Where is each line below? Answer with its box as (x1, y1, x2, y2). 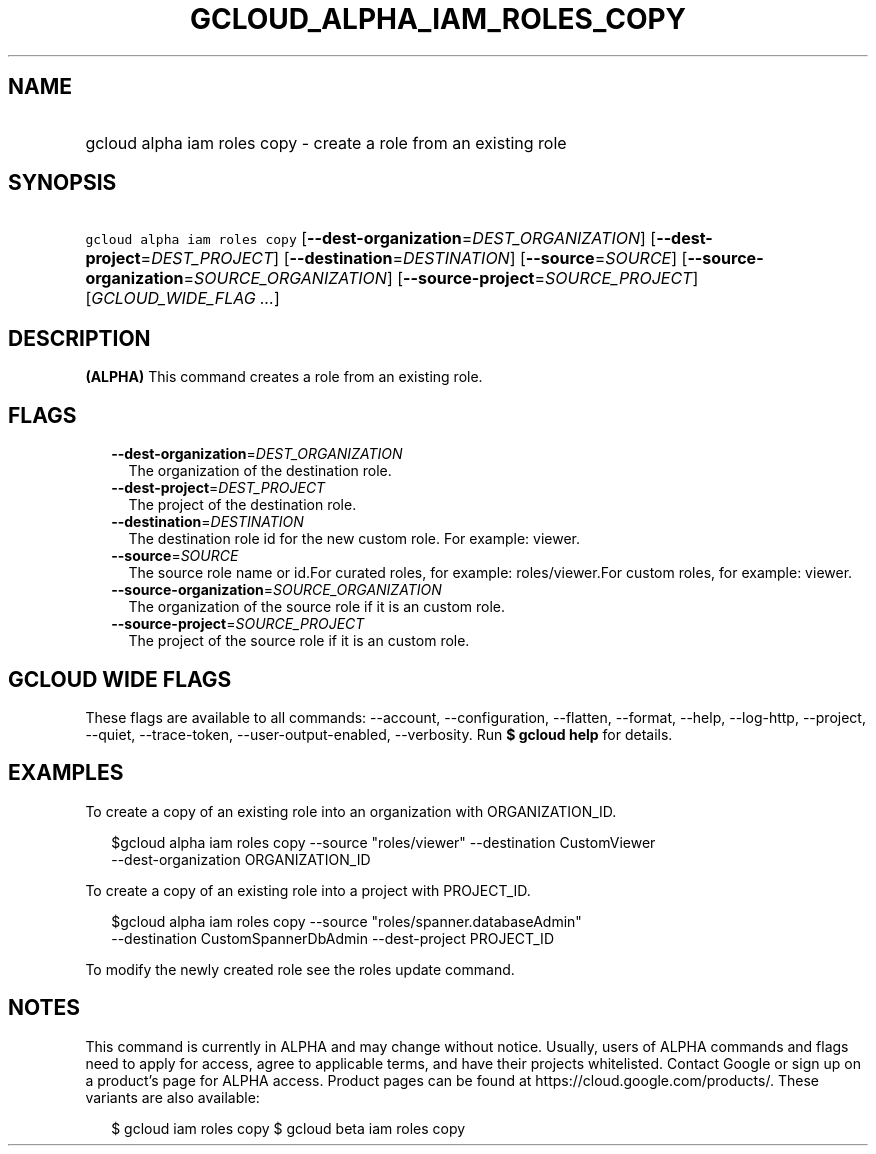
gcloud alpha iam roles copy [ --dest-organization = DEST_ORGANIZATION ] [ (85, 228, 657, 249)
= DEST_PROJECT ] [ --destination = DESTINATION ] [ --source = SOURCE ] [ (140, 248, 688, 269)
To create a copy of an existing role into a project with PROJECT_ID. (85, 881, 531, 899)
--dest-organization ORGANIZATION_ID (111, 850, 371, 868)
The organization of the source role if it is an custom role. (128, 598, 506, 616)
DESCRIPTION (8, 325, 151, 351)
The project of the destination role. (128, 496, 357, 514)
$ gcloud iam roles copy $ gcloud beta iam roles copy (111, 1119, 466, 1137)
